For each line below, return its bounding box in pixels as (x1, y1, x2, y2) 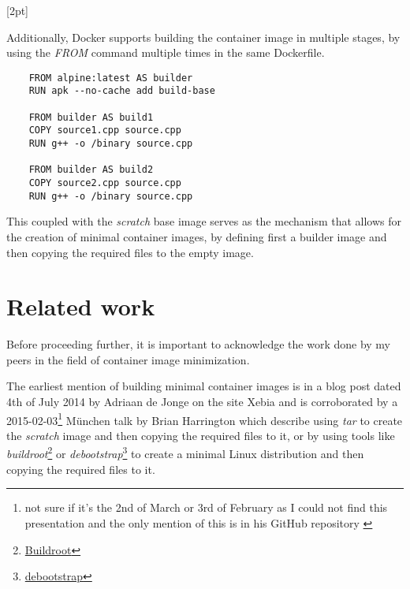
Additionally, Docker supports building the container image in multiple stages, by (6, 28, 401, 45)
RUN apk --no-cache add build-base (28, 85, 215, 97)
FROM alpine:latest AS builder (28, 72, 193, 84)
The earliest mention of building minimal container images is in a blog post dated (6, 378, 401, 394)
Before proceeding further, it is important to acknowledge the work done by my (6, 336, 391, 352)
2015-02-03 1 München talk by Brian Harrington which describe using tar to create (6, 409, 403, 428)
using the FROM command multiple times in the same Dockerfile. (6, 44, 325, 61)
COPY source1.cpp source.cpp (28, 125, 181, 136)
